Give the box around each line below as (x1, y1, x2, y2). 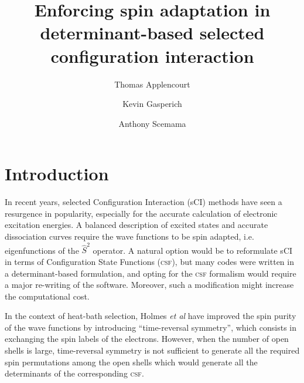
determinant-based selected (40, 21, 265, 45)
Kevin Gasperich (122, 98, 182, 110)
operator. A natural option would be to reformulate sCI (93, 244, 293, 256)
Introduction (5, 162, 109, 186)
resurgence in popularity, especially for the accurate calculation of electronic (5, 207, 278, 219)
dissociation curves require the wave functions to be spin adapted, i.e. (5, 230, 254, 242)
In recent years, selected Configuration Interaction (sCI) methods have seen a (5, 196, 282, 208)
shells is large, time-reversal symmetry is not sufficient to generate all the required (5, 344, 300, 357)
